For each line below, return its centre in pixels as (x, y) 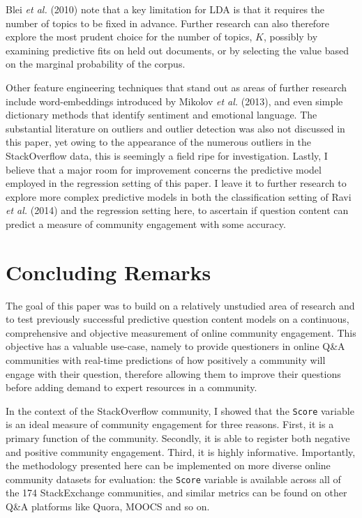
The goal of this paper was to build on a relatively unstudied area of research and (180, 305)
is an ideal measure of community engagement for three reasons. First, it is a (170, 424)
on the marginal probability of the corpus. (96, 64)
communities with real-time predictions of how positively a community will (166, 360)
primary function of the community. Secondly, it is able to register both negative (178, 438)
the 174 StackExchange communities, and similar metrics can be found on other (176, 493)
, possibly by (291, 37)
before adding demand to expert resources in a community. (131, 387)
